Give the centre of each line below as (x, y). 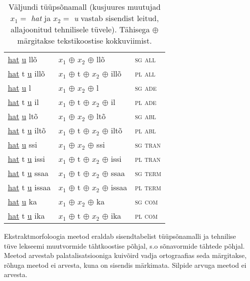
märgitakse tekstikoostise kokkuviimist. (85, 40)
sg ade (146, 88)
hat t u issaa (29, 187)
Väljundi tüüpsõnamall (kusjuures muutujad (85, 7)
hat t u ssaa (28, 173)
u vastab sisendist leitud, (116, 18)
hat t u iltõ (27, 130)
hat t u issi (26, 159)
